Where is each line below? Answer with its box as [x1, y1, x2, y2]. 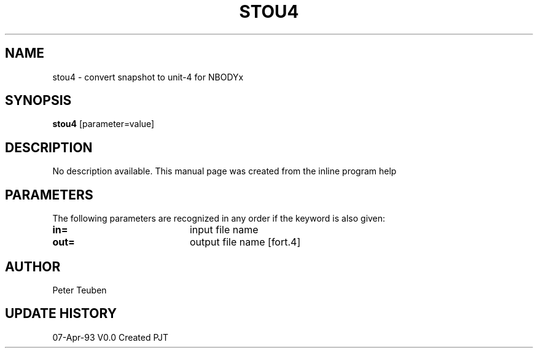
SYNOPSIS [5, 93, 72, 109]
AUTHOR [5, 258, 61, 274]
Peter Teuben [52, 284, 107, 295]
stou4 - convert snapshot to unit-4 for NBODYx [52, 71, 244, 82]
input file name [189, 223, 259, 236]
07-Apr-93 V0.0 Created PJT [52, 332, 169, 343]
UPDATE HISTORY [5, 306, 117, 322]
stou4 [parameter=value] [52, 118, 155, 130]
